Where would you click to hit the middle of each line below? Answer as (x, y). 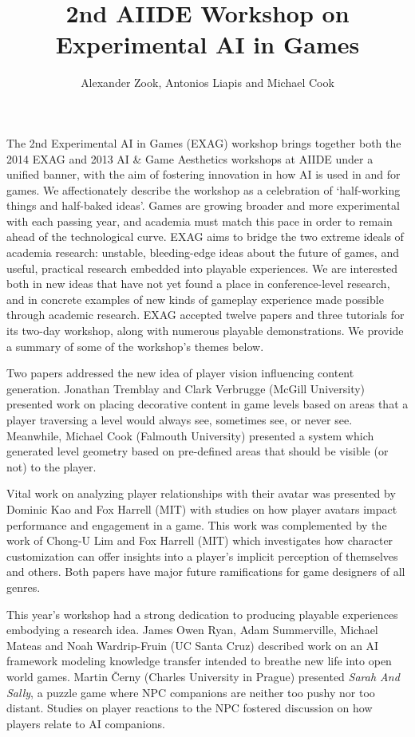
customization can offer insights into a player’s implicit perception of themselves (202, 556)
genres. (24, 587)
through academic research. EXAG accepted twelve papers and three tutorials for (206, 315)
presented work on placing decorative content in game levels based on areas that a (207, 404)
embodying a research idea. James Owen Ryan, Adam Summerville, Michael (192, 630)
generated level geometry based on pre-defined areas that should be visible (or (198, 451)
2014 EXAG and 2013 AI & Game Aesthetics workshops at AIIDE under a (190, 158)
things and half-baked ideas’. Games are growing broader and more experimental (203, 205)
